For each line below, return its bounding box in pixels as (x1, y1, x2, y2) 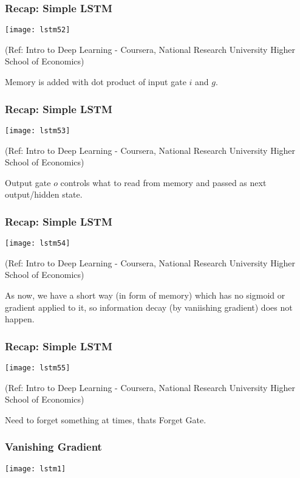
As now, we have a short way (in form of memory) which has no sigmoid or (5, 288, 285, 301)
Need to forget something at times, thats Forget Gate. (5, 413, 206, 426)
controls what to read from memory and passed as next (60, 176, 267, 189)
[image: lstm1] (5, 464, 66, 473)
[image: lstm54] (5, 239, 70, 248)
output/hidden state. (5, 188, 83, 201)
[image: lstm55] (5, 363, 70, 372)
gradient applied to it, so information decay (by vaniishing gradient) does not (5, 300, 293, 313)
